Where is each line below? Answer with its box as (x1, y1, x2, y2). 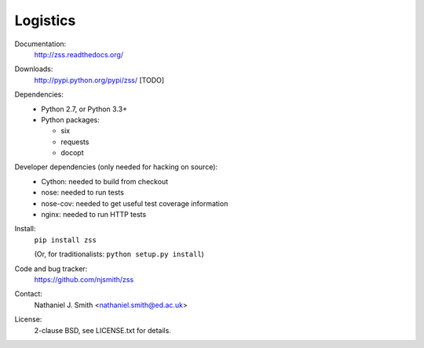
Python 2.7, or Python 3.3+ (41, 104, 127, 114)
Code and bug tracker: (14, 263, 88, 274)
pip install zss (34, 235, 97, 245)
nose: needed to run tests (41, 188, 125, 198)
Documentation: (14, 39, 67, 49)
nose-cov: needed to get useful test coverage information (41, 198, 228, 208)
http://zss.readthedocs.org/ (34, 49, 124, 59)
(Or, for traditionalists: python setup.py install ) (34, 249, 204, 259)
